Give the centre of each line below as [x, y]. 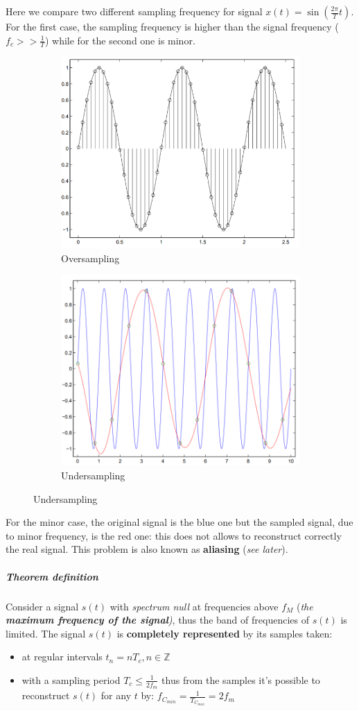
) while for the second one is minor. [120, 40]
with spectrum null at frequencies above [194, 606]
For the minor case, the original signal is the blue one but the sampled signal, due [179, 522]
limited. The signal [46, 633]
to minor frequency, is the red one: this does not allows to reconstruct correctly [174, 535]
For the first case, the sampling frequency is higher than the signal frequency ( [172, 26]
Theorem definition [52, 576]
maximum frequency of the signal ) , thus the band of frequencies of [157, 620]
